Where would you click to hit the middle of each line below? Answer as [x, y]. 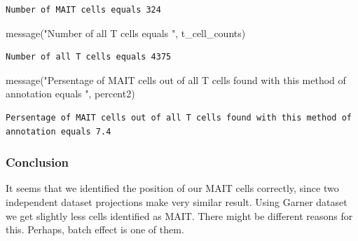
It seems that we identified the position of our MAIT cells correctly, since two [172, 188]
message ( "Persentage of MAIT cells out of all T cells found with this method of [176, 80]
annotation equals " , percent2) [70, 94]
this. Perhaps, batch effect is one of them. [95, 229]
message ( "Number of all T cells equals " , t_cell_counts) [126, 33]
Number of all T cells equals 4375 [89, 57]
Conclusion [37, 162]
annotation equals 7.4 [58, 131]
